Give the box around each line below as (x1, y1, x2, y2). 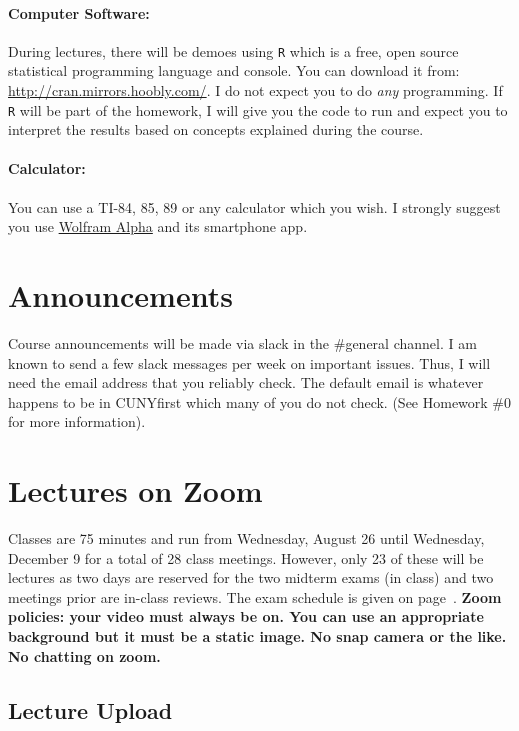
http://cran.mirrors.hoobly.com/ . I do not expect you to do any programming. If (8, 80, 503, 101)
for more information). (8, 411, 146, 432)
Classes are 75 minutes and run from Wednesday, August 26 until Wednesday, (8, 528, 485, 549)
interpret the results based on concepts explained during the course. (8, 119, 424, 140)
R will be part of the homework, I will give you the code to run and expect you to (8, 99, 508, 120)
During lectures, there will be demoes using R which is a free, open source (8, 40, 459, 61)
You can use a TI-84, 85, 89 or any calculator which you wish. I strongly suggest (8, 196, 501, 217)
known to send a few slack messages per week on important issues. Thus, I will (8, 352, 491, 373)
